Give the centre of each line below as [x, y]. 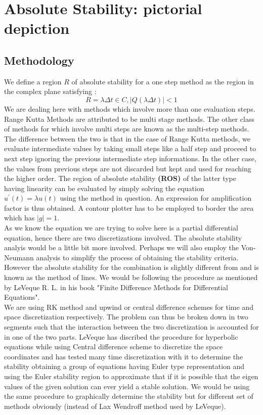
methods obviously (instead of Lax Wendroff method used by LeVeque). [115, 406]
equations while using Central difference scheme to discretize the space [114, 347]
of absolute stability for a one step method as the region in [163, 81]
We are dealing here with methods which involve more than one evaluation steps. [130, 108]
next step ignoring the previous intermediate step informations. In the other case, [130, 158]
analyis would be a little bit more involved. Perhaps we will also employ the [122, 247]
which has [19, 218]
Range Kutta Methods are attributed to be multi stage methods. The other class [129, 119]
